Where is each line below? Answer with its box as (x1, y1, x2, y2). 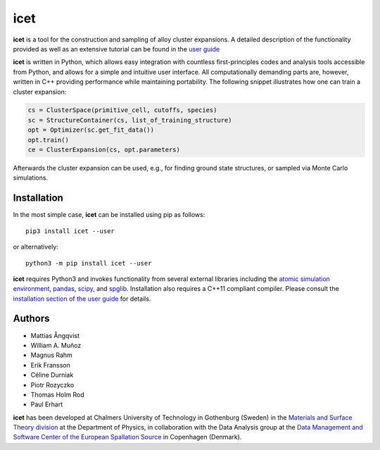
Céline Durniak (30, 370, 74, 380)
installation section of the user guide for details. (13, 294, 151, 303)
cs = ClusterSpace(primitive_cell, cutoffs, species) (27, 106, 217, 114)
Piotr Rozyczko (30, 380, 75, 389)
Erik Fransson (30, 361, 70, 369)
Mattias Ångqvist (30, 331, 80, 339)
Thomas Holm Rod (30, 390, 84, 399)
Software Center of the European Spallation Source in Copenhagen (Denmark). (13, 433, 242, 442)
